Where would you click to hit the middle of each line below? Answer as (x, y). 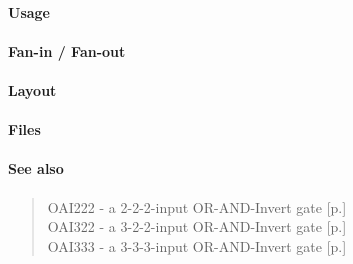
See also (36, 168)
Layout (32, 89)
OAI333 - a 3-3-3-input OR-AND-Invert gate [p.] (197, 245)
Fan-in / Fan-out (67, 50)
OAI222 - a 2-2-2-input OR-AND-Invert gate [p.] (197, 206)
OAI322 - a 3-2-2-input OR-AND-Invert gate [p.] (197, 226)
